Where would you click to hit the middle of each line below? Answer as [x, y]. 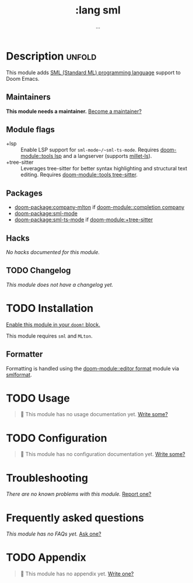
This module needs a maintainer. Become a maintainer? [74, 111]
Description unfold [51, 56]
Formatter [24, 354]
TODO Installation [50, 308]
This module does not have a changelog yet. [60, 284]
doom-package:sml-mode [46, 214]
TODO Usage [38, 398]
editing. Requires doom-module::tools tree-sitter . [79, 175]
